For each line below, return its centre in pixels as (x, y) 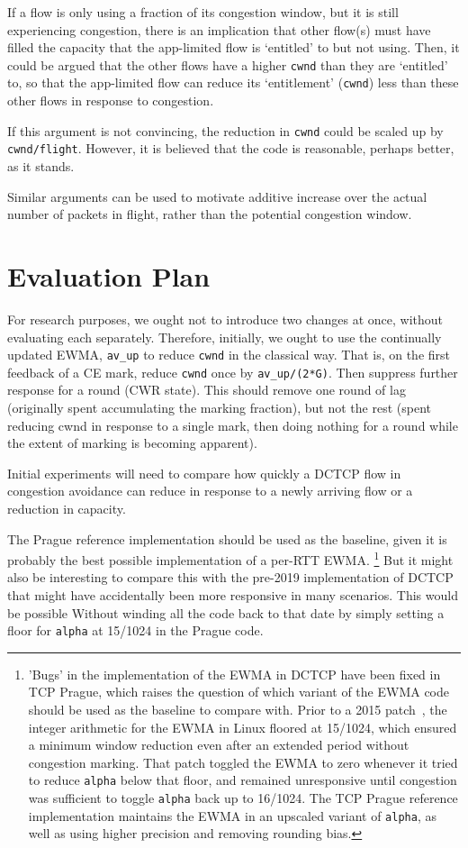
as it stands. (41, 166)
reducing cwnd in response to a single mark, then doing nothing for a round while (233, 425)
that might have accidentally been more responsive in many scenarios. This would (233, 595)
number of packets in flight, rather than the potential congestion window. (210, 214)
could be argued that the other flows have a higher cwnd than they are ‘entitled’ (228, 64)
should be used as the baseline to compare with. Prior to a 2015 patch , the (238, 710)
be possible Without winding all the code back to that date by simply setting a (226, 612)
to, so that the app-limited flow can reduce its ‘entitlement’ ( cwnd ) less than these (233, 82)
